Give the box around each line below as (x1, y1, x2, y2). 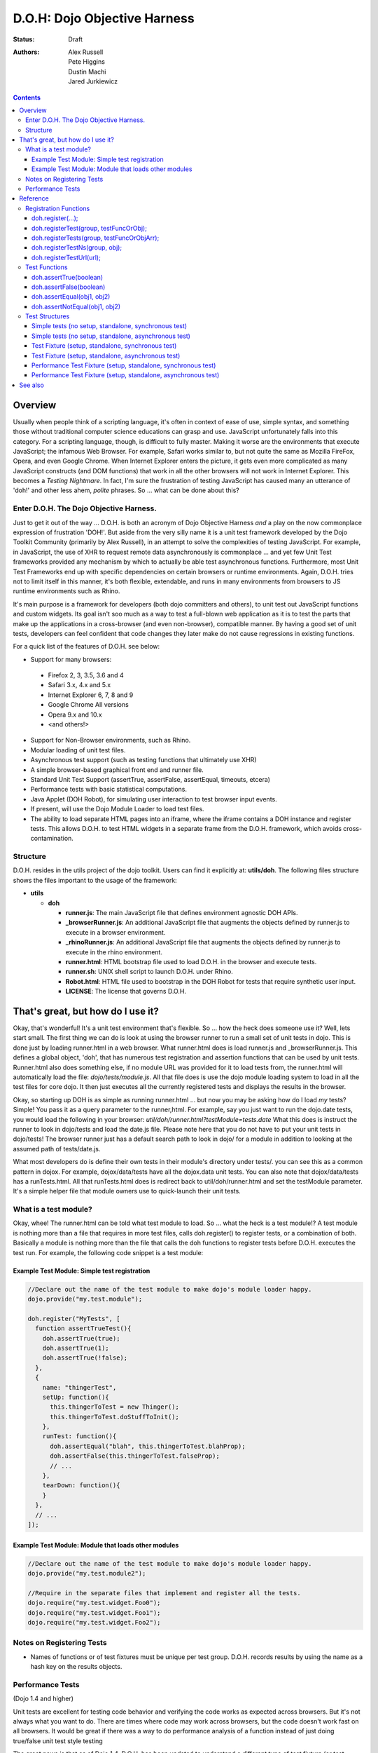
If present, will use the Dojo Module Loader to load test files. (30, 805, 204, 813)
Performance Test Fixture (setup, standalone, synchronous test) (31, 361, 216, 370)
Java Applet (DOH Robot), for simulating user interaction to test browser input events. (30, 794, 277, 803)
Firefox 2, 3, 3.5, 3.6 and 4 (48, 671, 124, 679)
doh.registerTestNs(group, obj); (31, 243, 122, 252)
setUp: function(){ (42, 1393, 110, 1401)
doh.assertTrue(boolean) (31, 273, 104, 281)
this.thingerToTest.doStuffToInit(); (50, 1413, 180, 1421)
